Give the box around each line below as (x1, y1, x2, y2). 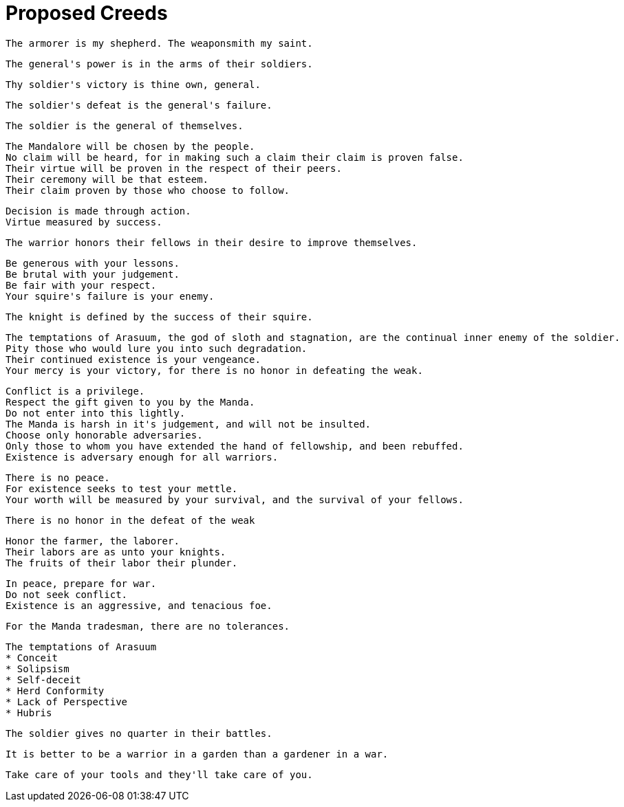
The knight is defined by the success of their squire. (6, 311, 313, 322)
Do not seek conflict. (6, 588, 128, 600)
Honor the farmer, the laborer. (6, 535, 180, 546)
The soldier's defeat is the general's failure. (6, 99, 272, 111)
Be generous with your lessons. (6, 257, 180, 269)
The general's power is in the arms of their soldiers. (6, 58, 313, 69)
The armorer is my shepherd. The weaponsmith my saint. (6, 37, 313, 49)
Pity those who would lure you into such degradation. (6, 342, 308, 354)
